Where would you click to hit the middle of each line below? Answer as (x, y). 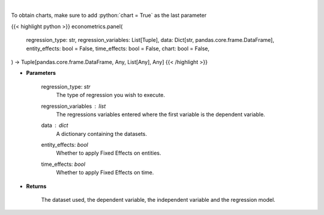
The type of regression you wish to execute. (110, 95)
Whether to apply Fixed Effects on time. (105, 172)
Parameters (41, 73)
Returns (36, 186)
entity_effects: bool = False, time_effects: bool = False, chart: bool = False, (118, 49)
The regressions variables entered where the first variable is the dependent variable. (160, 114)
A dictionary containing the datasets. (101, 134)
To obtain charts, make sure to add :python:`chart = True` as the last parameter (109, 16)
